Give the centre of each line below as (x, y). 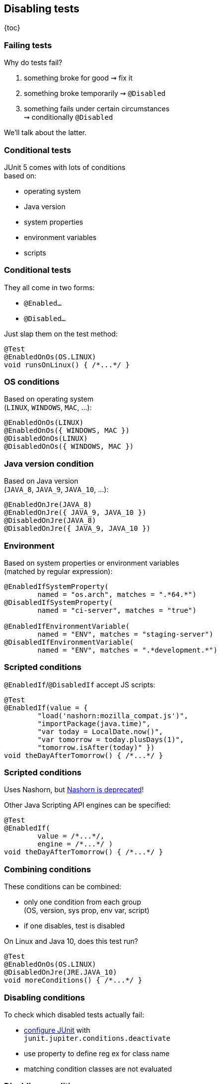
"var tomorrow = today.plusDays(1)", (111, 739)
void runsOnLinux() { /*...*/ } (67, 365)
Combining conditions (48, 869)
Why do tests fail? (33, 63)
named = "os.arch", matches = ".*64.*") (117, 594)
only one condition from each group (82, 902)
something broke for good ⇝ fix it (78, 78)
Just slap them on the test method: (61, 334)
